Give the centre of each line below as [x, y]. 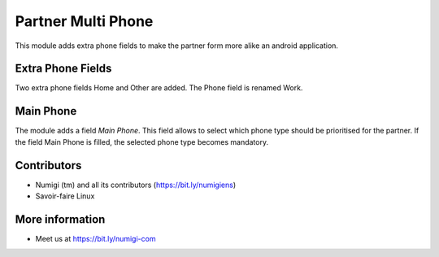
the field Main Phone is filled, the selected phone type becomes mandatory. [141, 142]
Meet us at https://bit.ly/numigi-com [96, 238]
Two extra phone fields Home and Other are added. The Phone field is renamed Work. [159, 88]
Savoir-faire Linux [65, 196]
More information [60, 219]
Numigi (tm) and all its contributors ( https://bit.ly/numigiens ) [136, 185]
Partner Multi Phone [84, 21]
